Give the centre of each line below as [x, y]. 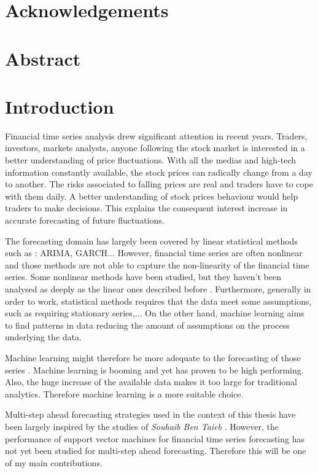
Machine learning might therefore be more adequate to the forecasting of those [153, 357]
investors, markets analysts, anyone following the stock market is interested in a [155, 148]
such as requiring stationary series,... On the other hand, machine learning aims [155, 313]
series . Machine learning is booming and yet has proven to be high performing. [154, 369]
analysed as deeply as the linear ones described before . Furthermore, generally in [158, 289]
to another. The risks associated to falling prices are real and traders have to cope [159, 184]
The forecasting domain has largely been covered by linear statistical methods [151, 240]
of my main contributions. [54, 462]
